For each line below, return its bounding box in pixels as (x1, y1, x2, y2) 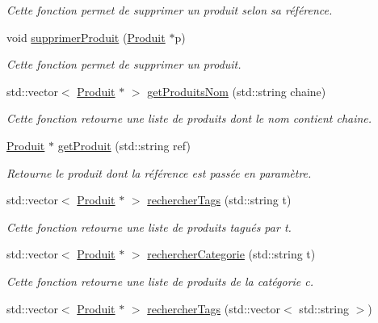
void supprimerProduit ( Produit (6, 28, 166, 45)
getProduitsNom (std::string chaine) (147, 82, 326, 99)
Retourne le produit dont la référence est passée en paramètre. (6, 164, 312, 181)
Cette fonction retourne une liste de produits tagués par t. (6, 218, 292, 235)
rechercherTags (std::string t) (147, 191, 292, 208)
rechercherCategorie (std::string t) (147, 245, 316, 262)
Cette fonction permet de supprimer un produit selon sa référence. (6, 2, 333, 18)
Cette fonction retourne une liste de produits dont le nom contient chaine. (6, 110, 372, 127)
